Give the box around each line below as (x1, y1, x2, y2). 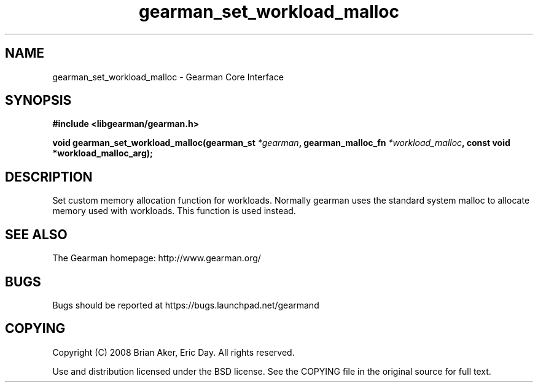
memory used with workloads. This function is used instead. (52, 205, 296, 216)
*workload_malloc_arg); (52, 148, 153, 159)
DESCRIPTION (5, 169, 93, 185)
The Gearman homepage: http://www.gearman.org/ (52, 253, 261, 264)
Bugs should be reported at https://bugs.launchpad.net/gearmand (52, 299, 319, 310)
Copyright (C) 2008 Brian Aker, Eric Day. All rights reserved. (52, 347, 295, 358)
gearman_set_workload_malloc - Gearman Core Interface (52, 71, 284, 82)
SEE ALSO (5, 226, 68, 242)
